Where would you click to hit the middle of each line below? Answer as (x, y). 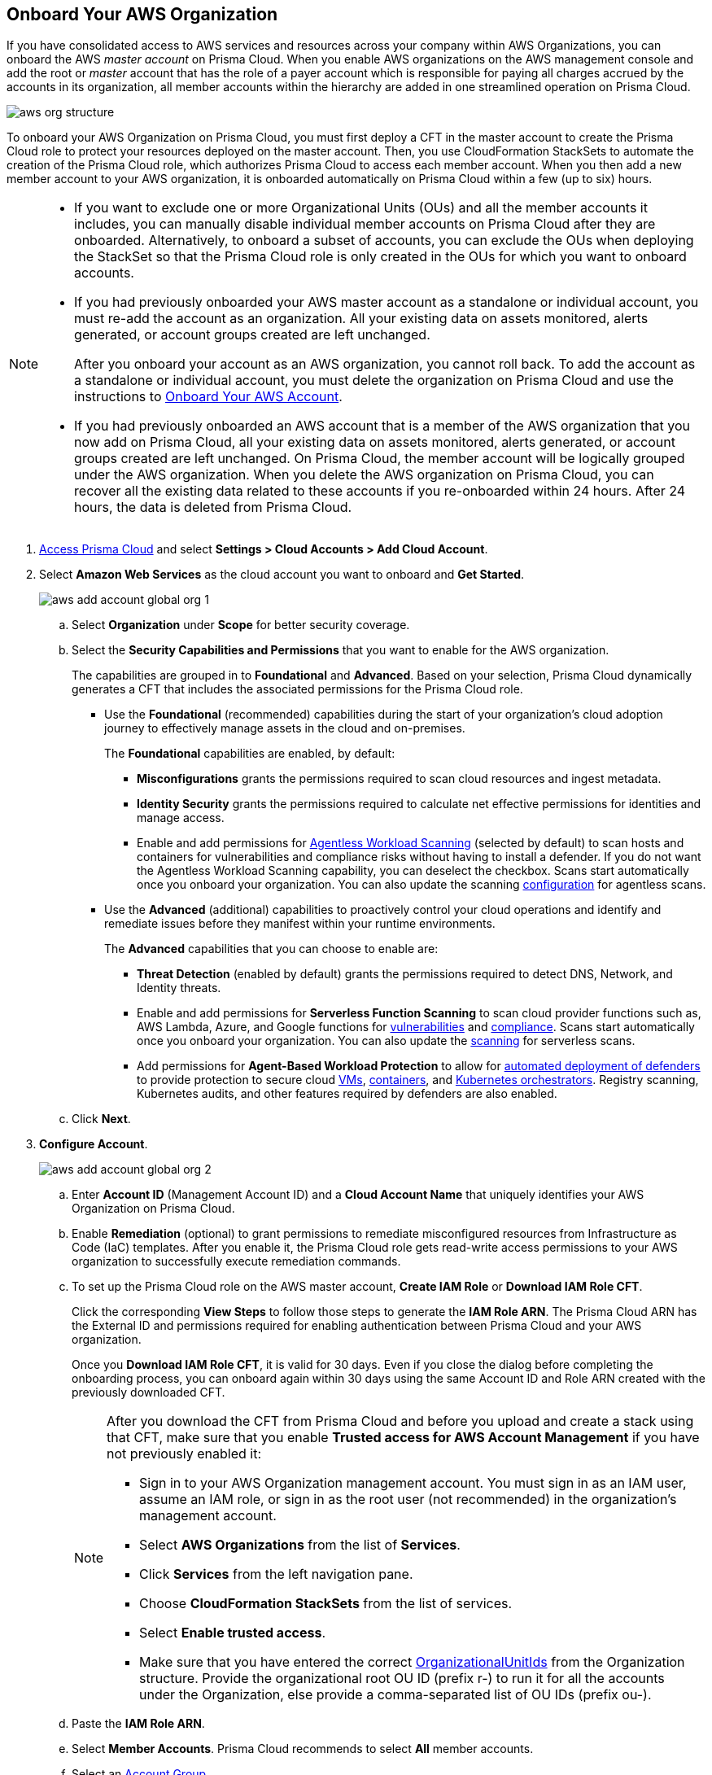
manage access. (181, 818)
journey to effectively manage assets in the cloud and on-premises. (285, 728)
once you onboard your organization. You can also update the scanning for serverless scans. (386, 1041)
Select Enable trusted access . (233, 1633)
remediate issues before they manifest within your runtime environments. (300, 924)
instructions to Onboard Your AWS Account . (208, 397)
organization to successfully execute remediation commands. (236, 1261)
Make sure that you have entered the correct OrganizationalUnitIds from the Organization (412, 1662)
